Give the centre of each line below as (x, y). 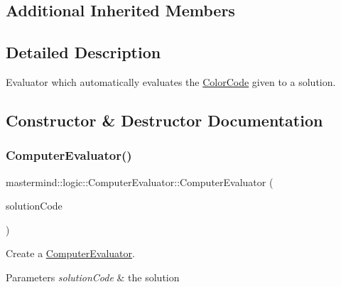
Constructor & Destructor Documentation (164, 120)
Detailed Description (83, 52)
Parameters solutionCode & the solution (93, 277)
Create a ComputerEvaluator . (70, 253)
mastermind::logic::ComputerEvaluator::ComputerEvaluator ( (140, 182)
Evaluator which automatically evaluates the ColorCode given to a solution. (171, 81)
